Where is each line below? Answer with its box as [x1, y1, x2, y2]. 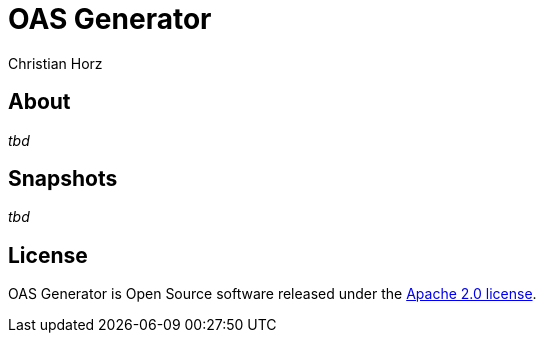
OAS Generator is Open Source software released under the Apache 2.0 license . [8, 285, 537, 303]
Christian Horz [8, 54, 103, 72]
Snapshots [8, 166, 118, 192]
